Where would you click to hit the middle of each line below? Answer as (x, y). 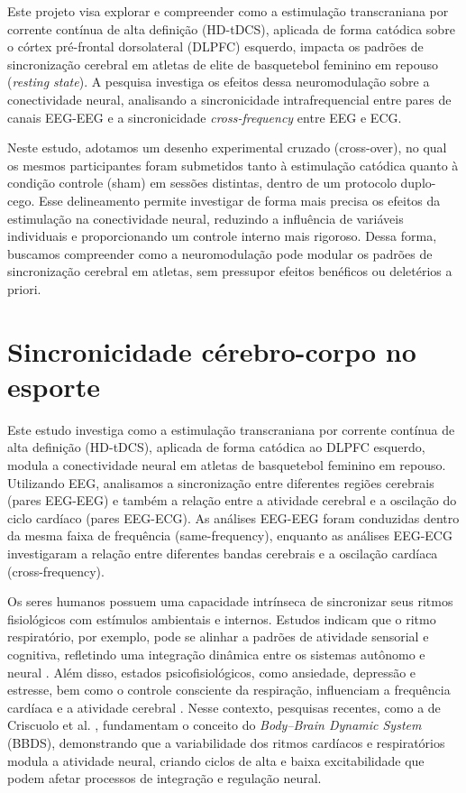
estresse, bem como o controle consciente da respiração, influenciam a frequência (229, 690)
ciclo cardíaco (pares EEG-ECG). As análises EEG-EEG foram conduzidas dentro (233, 517)
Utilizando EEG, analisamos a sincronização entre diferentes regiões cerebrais (221, 482)
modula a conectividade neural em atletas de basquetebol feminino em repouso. (227, 465)
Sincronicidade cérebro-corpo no (212, 350)
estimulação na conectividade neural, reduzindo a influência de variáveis (206, 218)
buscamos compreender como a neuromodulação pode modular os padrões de (220, 253)
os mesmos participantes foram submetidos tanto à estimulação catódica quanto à (233, 165)
